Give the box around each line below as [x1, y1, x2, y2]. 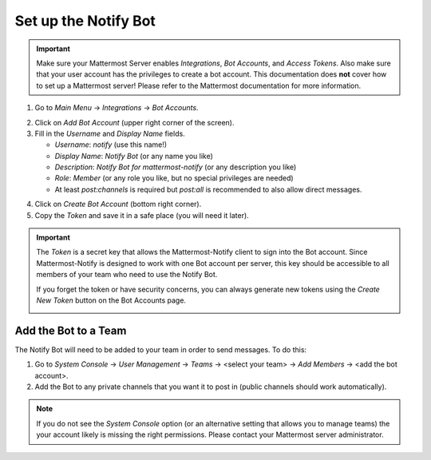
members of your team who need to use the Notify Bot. [36, 270, 218, 280]
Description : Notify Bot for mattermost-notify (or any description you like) [54, 162, 297, 172]
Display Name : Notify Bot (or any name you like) [54, 151, 213, 161]
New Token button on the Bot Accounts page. [36, 295, 187, 305]
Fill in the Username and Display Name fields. [34, 129, 185, 138]
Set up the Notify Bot [14, 12, 156, 30]
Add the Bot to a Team [14, 323, 127, 337]
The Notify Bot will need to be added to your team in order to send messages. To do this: [14, 344, 307, 355]
